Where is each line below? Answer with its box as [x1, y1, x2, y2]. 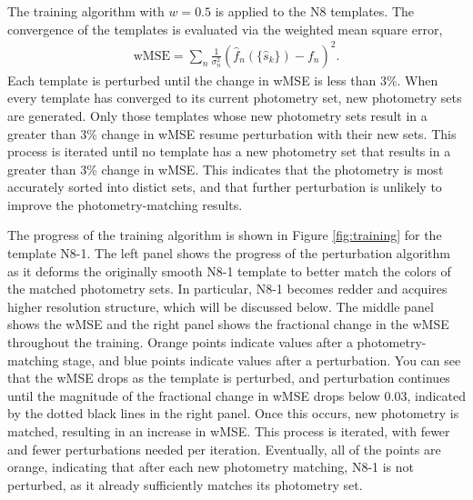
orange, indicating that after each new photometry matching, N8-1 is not [7, 457, 415, 476]
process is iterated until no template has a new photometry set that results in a [7, 142, 451, 161]
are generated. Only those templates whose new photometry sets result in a [7, 105, 428, 125]
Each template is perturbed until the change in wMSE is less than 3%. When [7, 70, 438, 89]
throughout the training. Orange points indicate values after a [7, 333, 353, 352]
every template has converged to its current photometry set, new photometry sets [7, 88, 462, 107]
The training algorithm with [7, 2, 165, 20]
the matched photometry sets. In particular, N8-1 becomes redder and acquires [7, 279, 448, 298]
